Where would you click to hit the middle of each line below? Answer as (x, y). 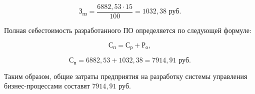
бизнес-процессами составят (47, 86)
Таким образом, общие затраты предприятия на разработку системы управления (126, 76)
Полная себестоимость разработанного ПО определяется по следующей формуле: (128, 30)
